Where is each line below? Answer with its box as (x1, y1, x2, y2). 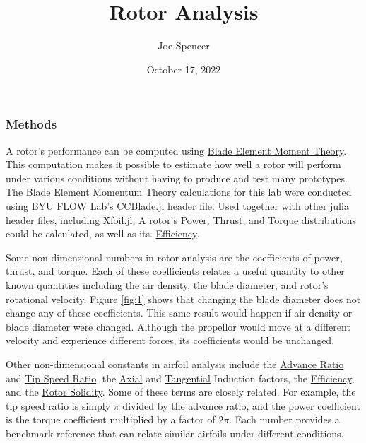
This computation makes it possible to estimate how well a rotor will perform (6, 157, 341, 172)
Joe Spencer (158, 38, 210, 53)
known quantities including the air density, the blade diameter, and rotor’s (6, 277, 329, 292)
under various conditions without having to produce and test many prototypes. (6, 170, 348, 185)
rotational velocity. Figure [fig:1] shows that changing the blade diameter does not (6, 291, 361, 306)
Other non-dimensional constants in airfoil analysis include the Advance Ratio (6, 356, 344, 371)
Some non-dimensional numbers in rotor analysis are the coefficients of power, (6, 249, 343, 264)
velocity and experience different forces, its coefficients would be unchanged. (6, 333, 335, 348)
